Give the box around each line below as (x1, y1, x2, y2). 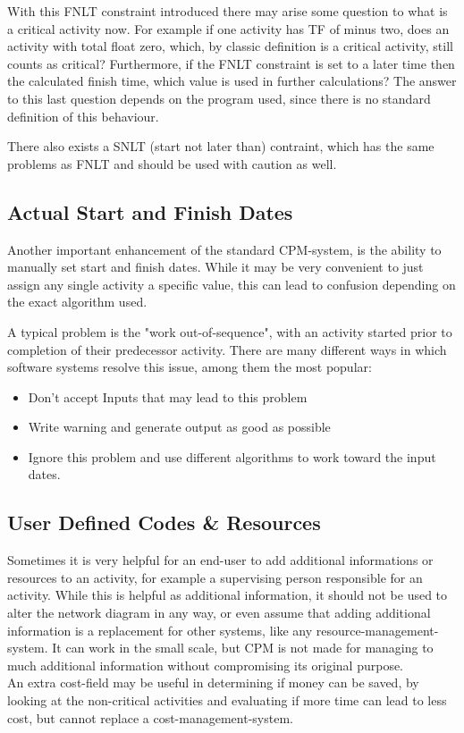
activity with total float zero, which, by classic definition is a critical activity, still (7, 37, 453, 55)
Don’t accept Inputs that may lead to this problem (28, 387, 308, 406)
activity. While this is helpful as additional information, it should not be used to (7, 586, 448, 604)
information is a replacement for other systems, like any (7, 620, 313, 639)
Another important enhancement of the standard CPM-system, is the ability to (7, 240, 442, 258)
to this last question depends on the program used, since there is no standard (7, 88, 431, 107)
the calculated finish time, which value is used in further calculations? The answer (7, 72, 457, 90)
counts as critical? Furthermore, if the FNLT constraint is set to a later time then (7, 54, 455, 72)
